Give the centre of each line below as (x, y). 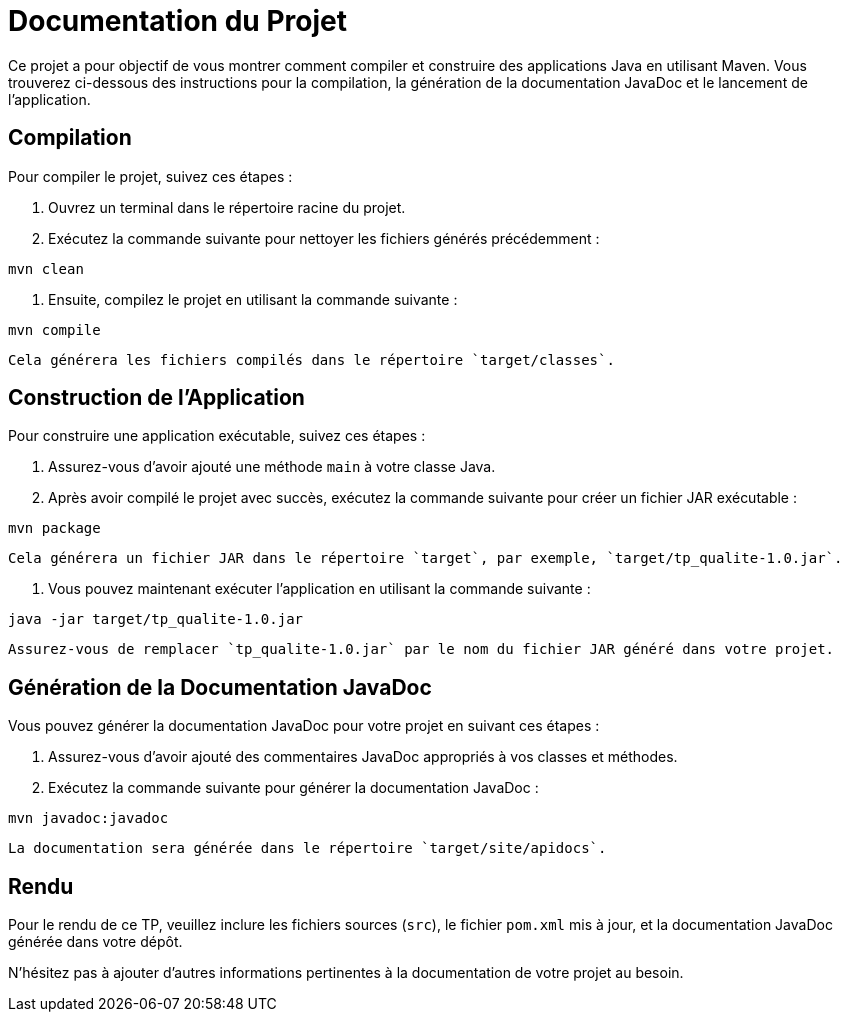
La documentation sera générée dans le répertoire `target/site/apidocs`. (307, 848)
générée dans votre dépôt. (95, 942)
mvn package (54, 528)
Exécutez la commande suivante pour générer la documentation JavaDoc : (293, 788)
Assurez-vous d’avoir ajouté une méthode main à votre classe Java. (272, 467)
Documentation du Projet (177, 21)
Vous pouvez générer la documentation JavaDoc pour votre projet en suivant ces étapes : (304, 726)
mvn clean (46, 268)
